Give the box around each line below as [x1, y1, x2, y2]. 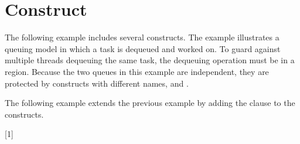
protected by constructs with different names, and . [5, 77, 189, 89]
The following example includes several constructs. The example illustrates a [5, 31, 279, 43]
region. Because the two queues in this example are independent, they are [5, 65, 269, 77]
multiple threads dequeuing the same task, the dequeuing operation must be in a [5, 54, 295, 66]
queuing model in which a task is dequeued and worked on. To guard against [5, 42, 281, 54]
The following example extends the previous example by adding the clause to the [5, 97, 295, 109]
